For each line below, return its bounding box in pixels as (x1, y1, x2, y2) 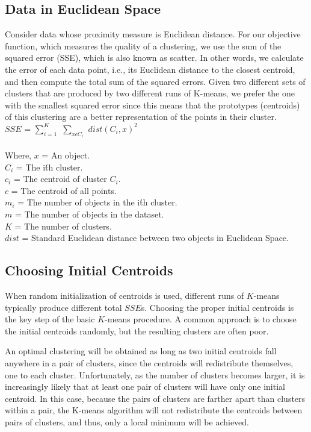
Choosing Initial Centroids (5, 261, 173, 280)
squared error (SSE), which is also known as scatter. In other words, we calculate (5, 51, 304, 64)
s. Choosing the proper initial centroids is (141, 301, 294, 313)
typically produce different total (5, 301, 122, 313)
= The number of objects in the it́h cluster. (17, 196, 177, 208)
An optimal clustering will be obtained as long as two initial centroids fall (5, 345, 277, 357)
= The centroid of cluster (13, 172, 107, 185)
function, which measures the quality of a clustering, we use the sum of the (5, 39, 282, 52)
